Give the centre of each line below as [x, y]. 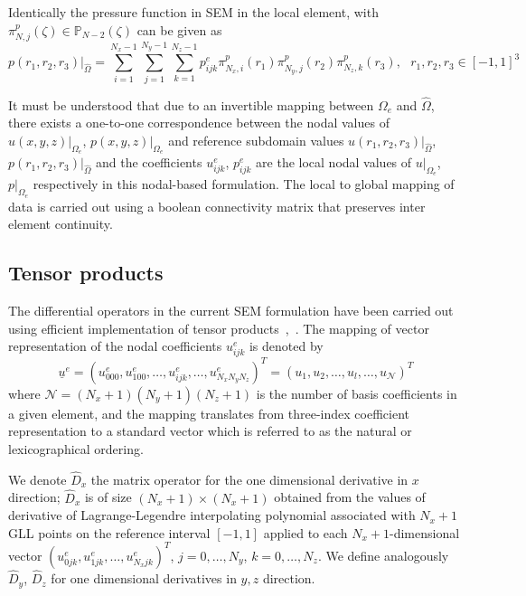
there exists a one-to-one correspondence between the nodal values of [199, 123]
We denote [38, 479]
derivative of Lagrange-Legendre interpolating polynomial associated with [212, 515]
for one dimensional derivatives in [144, 578]
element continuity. [61, 224]
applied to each [305, 532]
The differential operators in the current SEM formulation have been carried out [231, 310]
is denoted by [286, 346]
